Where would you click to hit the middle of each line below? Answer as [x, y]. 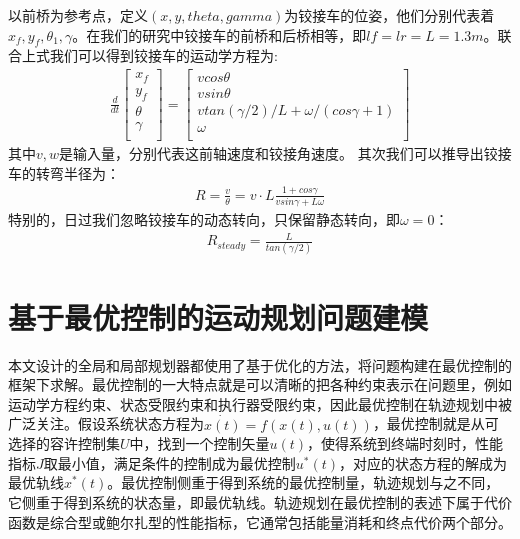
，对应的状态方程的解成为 [423, 462]
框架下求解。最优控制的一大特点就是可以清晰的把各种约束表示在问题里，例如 [260, 384]
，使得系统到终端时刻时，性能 [405, 443]
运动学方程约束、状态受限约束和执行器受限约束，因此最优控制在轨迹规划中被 [260, 403]
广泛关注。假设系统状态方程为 [106, 423]
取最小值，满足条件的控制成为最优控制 [169, 462]
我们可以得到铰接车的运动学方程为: [163, 55]
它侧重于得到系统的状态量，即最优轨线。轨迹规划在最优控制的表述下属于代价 [260, 501]
